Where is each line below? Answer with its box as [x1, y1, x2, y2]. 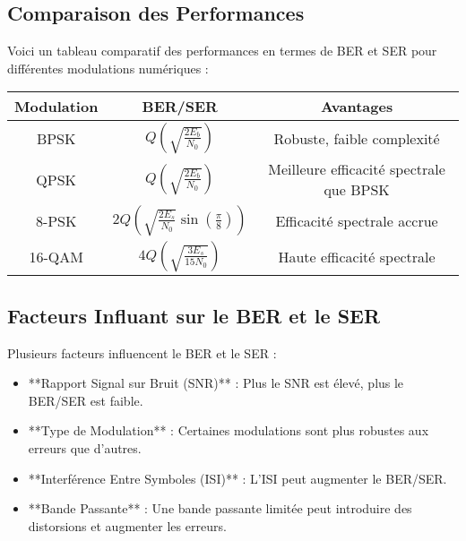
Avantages [320, 96, 393, 117]
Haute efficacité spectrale [278, 245, 436, 267]
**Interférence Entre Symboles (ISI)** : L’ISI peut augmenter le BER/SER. [28, 468, 447, 487]
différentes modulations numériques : [7, 58, 209, 77]
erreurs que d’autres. [28, 438, 142, 457]
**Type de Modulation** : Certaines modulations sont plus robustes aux [28, 421, 429, 440]
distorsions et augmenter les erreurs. [28, 516, 227, 535]
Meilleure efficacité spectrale [268, 159, 445, 180]
